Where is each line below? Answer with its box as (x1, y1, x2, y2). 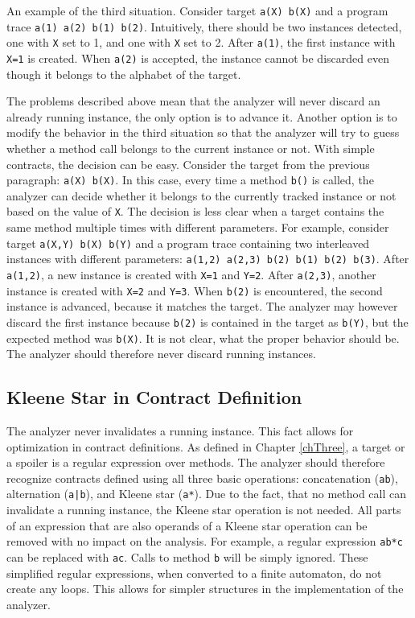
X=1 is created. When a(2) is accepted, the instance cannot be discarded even (6, 49, 389, 66)
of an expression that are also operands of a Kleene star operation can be (6, 517, 368, 534)
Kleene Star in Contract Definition (6, 385, 302, 410)
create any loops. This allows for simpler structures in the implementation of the (6, 580, 404, 597)
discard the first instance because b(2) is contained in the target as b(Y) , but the (6, 313, 409, 330)
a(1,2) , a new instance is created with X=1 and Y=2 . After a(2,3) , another (6, 266, 376, 282)
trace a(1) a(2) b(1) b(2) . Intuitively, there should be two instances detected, (6, 18, 402, 35)
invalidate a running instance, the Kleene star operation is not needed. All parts (6, 501, 401, 518)
